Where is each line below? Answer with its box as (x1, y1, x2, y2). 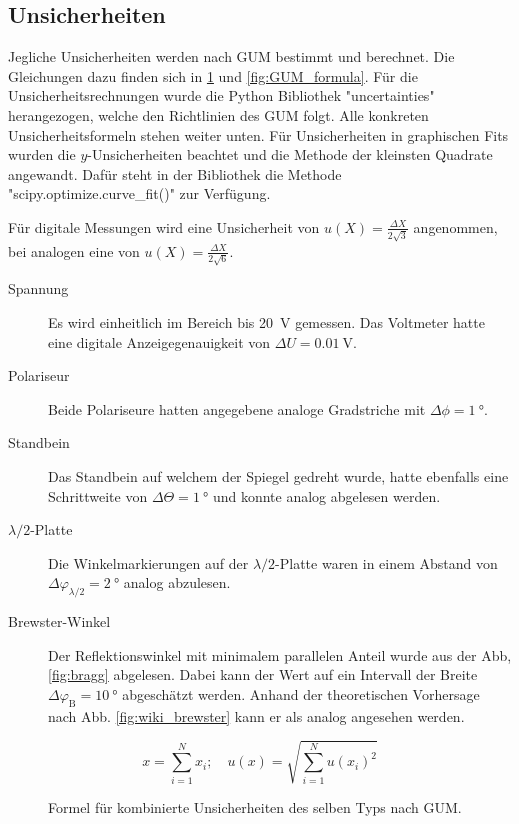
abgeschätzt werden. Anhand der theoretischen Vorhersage (122, 683, 480, 704)
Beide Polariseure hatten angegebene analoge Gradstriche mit (48, 398, 426, 419)
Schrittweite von (48, 485, 148, 506)
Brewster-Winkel (8, 611, 111, 632)
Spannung (8, 278, 69, 299)
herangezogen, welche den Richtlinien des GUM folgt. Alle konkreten (8, 104, 429, 125)
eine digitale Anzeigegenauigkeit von (48, 331, 271, 352)
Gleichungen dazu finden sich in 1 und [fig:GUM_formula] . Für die (8, 65, 418, 86)
